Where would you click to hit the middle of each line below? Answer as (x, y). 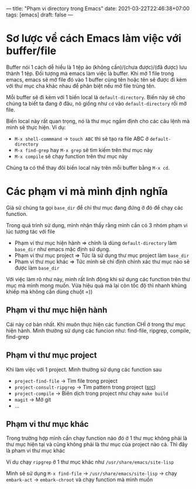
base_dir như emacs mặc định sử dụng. (62, 249)
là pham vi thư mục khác (36, 451)
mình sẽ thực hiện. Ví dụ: (36, 127)
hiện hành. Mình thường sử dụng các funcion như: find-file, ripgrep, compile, (98, 331)
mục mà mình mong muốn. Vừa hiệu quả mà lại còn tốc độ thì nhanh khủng (97, 285)
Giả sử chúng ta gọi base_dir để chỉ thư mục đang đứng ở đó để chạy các (95, 207)
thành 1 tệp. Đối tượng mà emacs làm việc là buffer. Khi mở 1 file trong (90, 73)
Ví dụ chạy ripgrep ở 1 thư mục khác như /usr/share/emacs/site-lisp (90, 462)
